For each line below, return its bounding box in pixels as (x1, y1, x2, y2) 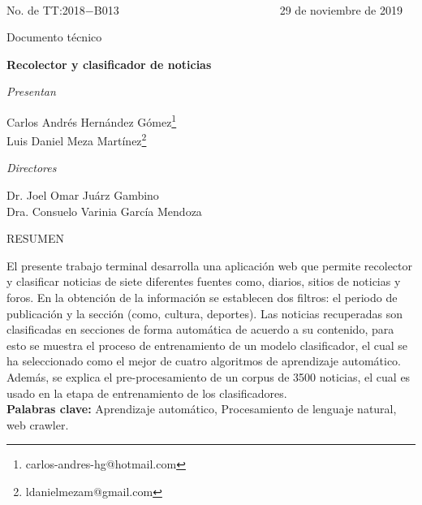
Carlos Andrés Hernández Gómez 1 (6, 110, 177, 130)
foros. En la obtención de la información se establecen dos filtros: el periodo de (6, 289, 398, 306)
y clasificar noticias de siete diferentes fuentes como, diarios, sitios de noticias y (6, 273, 401, 290)
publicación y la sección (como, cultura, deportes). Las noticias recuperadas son (6, 304, 403, 322)
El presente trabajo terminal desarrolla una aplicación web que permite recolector (6, 257, 412, 274)
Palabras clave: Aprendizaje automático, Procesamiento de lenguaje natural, (6, 400, 397, 417)
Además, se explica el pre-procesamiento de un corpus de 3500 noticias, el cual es (6, 369, 411, 385)
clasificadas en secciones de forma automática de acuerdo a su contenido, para (6, 321, 394, 338)
